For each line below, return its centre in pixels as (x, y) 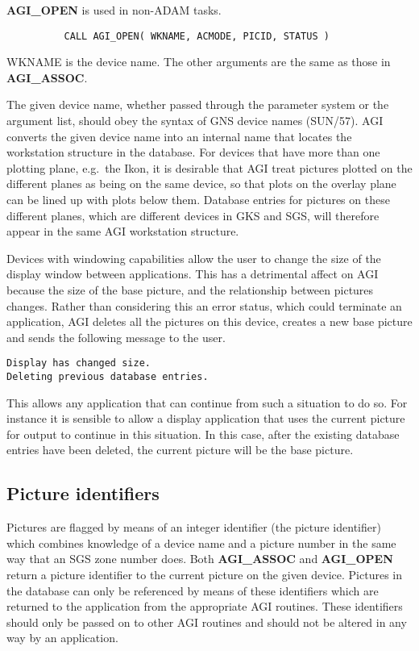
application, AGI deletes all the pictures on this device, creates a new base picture (209, 321)
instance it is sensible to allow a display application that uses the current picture (206, 418)
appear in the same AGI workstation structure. (123, 231)
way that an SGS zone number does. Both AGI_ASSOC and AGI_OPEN (200, 559)
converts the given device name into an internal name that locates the (179, 136)
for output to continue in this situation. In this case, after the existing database (203, 434)
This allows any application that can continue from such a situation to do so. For (207, 402)
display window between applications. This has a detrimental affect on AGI (193, 274)
